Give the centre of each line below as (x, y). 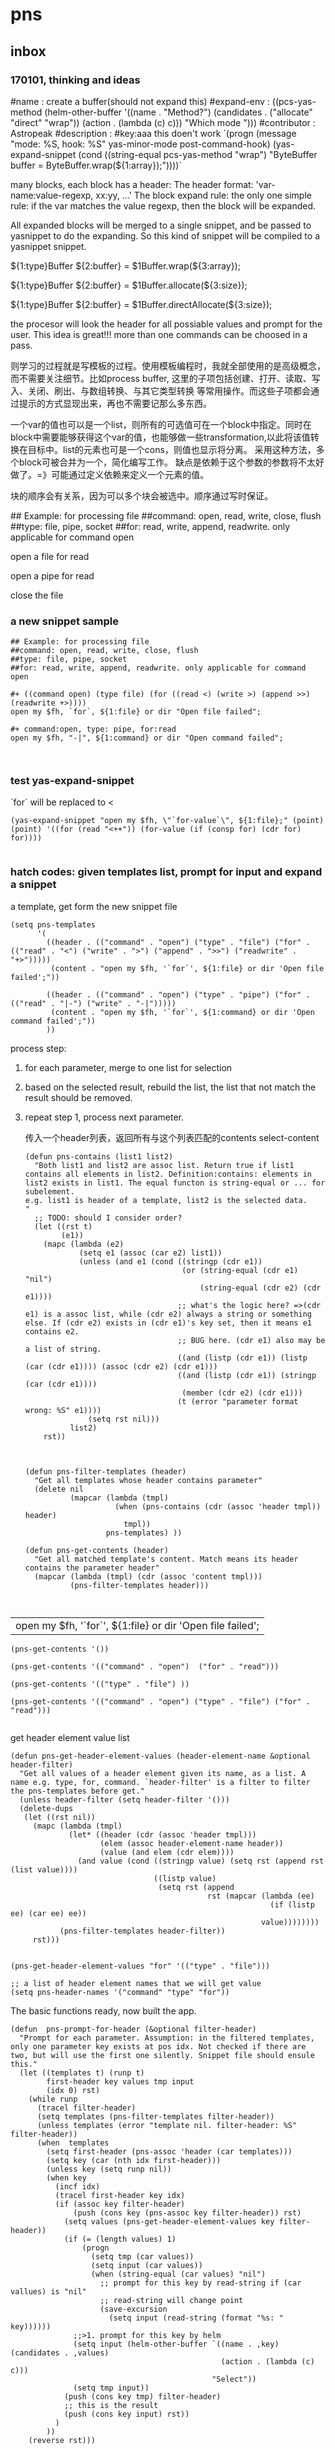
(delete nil (59, 1489)
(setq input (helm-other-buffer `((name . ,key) (176, 2344)
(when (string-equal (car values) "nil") (178, 2274)
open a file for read (50, 556)
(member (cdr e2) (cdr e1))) (242, 1393)
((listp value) (185, 1878)
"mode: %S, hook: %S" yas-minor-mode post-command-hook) (140, 144)
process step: (38, 1048)
